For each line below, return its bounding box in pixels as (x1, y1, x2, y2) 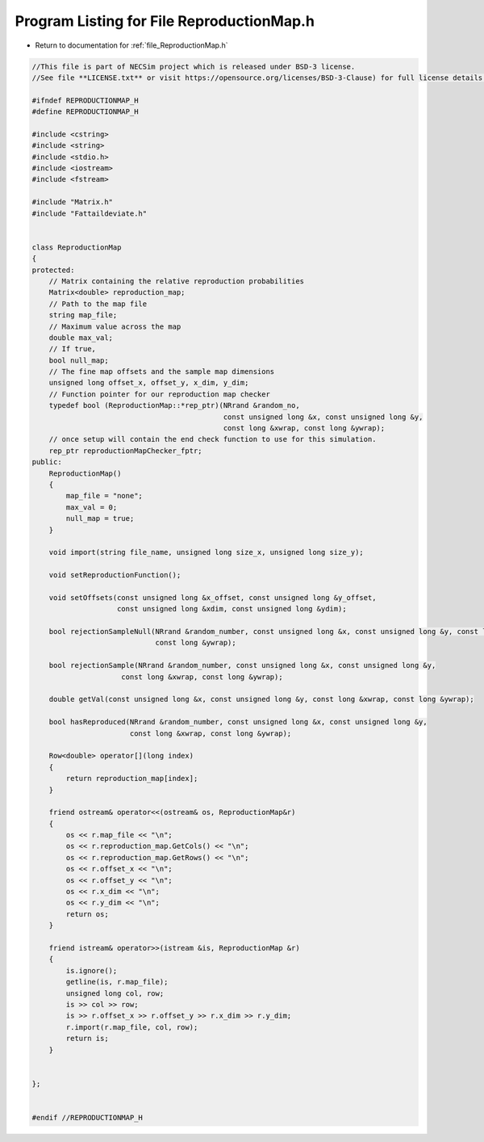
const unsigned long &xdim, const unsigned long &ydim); (117, 604, 347, 614)
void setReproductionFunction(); (48, 570, 181, 580)
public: (31, 457, 62, 467)
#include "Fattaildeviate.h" (31, 208, 148, 218)
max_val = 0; (65, 502, 118, 512)
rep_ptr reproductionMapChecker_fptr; (48, 446, 202, 456)
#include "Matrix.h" (31, 198, 113, 207)
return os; (65, 909, 109, 918)
